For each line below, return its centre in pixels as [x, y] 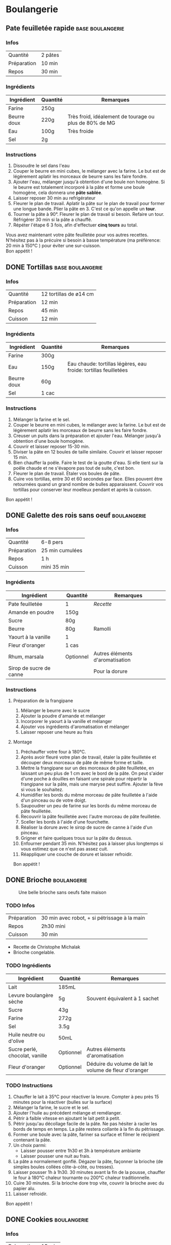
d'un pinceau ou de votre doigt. [54, 800]
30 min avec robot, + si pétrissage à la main [93, 918]
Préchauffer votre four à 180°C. [53, 752]
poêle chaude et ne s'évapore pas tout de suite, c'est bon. [74, 468]
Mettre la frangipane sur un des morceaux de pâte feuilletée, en [87, 768]
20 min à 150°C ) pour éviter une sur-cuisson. [53, 246]
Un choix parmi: [30, 1145]
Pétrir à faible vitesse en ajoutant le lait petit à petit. [67, 1118]
